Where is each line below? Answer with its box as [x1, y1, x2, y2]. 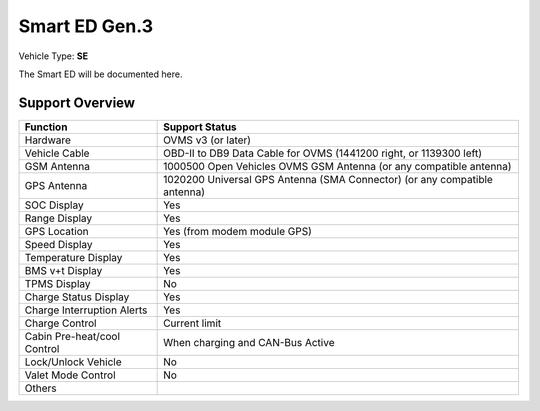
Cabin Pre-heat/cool [24, 329, 120, 343]
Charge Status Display [24, 290, 130, 304]
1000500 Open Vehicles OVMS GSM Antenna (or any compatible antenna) [163, 159, 512, 173]
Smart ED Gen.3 [18, 15, 154, 37]
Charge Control [24, 316, 97, 330]
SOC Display [24, 198, 84, 212]
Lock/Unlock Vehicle [24, 355, 122, 369]
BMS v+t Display [24, 263, 103, 277]
